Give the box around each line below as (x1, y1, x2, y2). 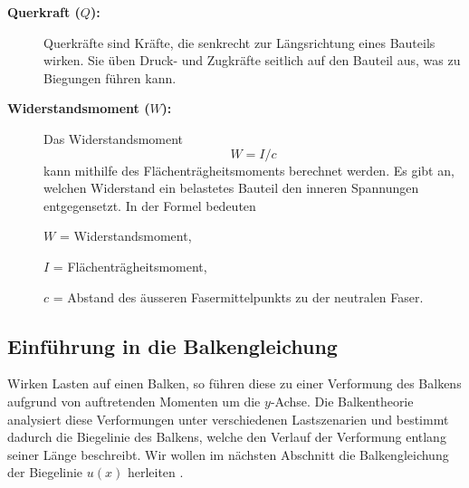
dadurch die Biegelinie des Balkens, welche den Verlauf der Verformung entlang (7, 427, 446, 446)
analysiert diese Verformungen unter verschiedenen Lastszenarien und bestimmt (7, 409, 449, 428)
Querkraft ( (7, 3, 81, 21)
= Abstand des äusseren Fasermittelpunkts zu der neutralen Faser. (53, 287, 424, 306)
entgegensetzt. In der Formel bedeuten (43, 196, 256, 215)
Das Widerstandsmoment (43, 129, 184, 148)
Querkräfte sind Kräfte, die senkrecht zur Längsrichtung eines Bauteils (43, 33, 435, 52)
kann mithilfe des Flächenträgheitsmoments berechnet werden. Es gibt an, (43, 160, 455, 179)
